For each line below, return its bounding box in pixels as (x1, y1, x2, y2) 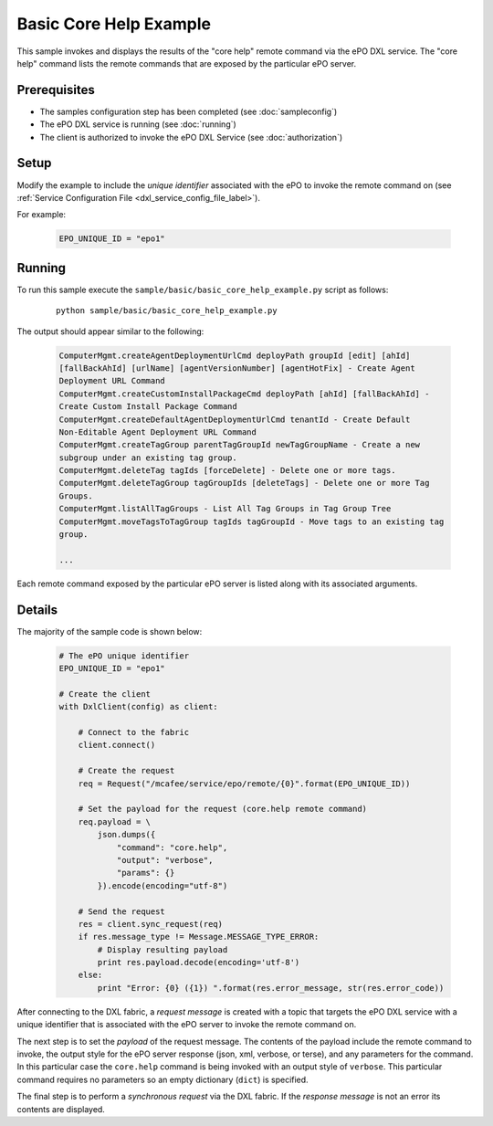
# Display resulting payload (97, 944, 228, 954)
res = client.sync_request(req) (78, 919, 224, 929)
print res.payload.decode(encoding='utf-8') (97, 957, 300, 968)
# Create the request (78, 765, 175, 776)
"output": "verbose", (116, 855, 214, 865)
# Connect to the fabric (78, 727, 190, 738)
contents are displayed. (16, 1103, 105, 1114)
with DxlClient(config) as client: (58, 701, 218, 712)
